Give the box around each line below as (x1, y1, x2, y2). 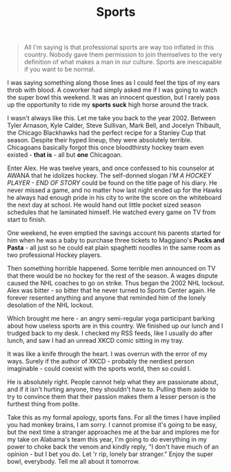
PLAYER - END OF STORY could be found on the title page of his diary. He (7, 179, 217, 187)
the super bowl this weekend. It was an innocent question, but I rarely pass (7, 93, 221, 102)
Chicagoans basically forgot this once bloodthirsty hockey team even (7, 143, 205, 152)
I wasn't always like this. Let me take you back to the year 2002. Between (7, 114, 216, 122)
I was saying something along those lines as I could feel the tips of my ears (7, 79, 221, 87)
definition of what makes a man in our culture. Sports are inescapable (23, 58, 222, 66)
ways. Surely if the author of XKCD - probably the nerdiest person (7, 357, 194, 366)
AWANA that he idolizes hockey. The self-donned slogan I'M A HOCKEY (7, 171, 212, 180)
